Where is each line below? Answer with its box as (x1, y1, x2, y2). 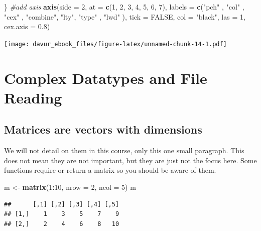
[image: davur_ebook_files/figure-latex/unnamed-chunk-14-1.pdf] (4, 40, 227, 48)
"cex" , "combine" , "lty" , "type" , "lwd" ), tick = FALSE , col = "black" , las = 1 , (4, 11, 245, 22)
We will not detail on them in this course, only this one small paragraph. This (4, 145, 244, 156)
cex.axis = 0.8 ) (4, 21, 50, 32)
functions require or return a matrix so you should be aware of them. (4, 165, 216, 175)
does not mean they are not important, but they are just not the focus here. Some (4, 155, 257, 165)
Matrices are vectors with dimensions (4, 122, 202, 137)
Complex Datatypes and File (4, 67, 207, 88)
